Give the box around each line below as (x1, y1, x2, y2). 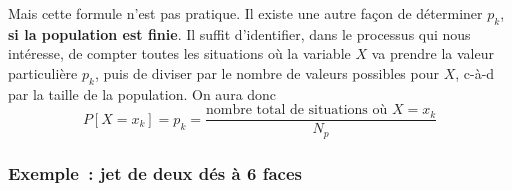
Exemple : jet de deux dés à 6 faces (8, 160, 302, 185)
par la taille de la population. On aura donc (8, 83, 277, 104)
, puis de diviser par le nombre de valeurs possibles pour (94, 62, 439, 83)
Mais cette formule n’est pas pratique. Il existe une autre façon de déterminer (8, 3, 483, 23)
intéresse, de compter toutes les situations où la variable (8, 43, 351, 64)
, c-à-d (455, 62, 495, 83)
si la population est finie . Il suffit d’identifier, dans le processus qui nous (8, 23, 471, 44)
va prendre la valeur (371, 43, 494, 64)
